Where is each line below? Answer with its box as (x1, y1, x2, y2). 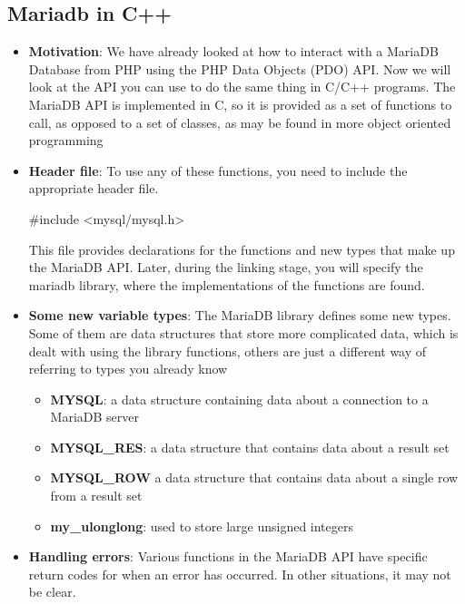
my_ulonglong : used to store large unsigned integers (50, 516, 354, 535)
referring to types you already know (28, 359, 228, 378)
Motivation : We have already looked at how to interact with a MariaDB (28, 42, 439, 61)
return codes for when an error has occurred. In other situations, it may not (28, 564, 451, 583)
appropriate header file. (28, 179, 159, 198)
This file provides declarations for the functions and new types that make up (28, 239, 455, 258)
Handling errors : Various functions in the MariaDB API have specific (28, 547, 428, 566)
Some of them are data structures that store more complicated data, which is (28, 323, 459, 342)
